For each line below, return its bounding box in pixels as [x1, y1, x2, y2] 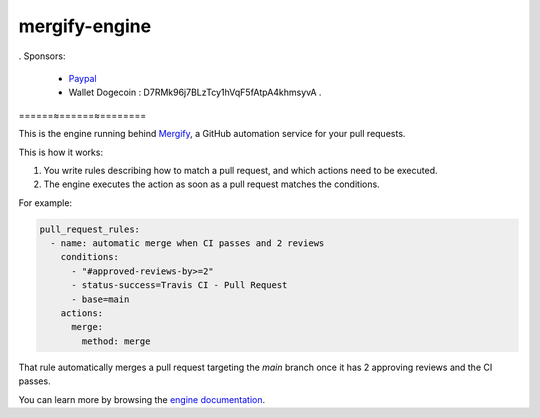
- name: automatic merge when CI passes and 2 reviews [50, 238, 325, 249]
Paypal [68, 72, 97, 84]
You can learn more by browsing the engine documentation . [18, 393, 266, 405]
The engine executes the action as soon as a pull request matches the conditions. [43, 178, 380, 190]
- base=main [71, 293, 130, 305]
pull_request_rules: [39, 223, 140, 235]
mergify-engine [18, 15, 152, 37]
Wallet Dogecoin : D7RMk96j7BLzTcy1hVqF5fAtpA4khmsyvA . [68, 86, 322, 99]
